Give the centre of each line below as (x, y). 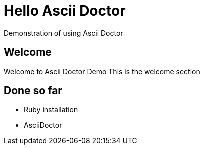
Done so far (33, 91)
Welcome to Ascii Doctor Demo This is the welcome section (102, 71)
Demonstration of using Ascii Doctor (64, 33)
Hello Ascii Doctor (65, 11)
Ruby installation (51, 110)
